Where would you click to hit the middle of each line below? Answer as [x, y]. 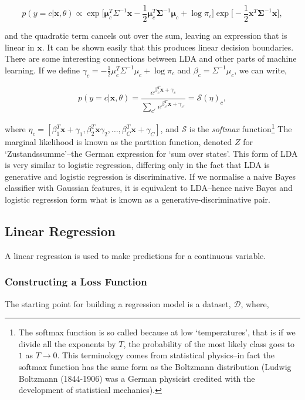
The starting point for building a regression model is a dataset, [118, 303]
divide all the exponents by [67, 343]
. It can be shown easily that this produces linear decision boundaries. [168, 47]
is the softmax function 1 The [240, 128]
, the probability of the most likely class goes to [209, 343]
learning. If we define [42, 70]
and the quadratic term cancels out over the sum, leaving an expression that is [146, 36]
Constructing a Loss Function [76, 282]
